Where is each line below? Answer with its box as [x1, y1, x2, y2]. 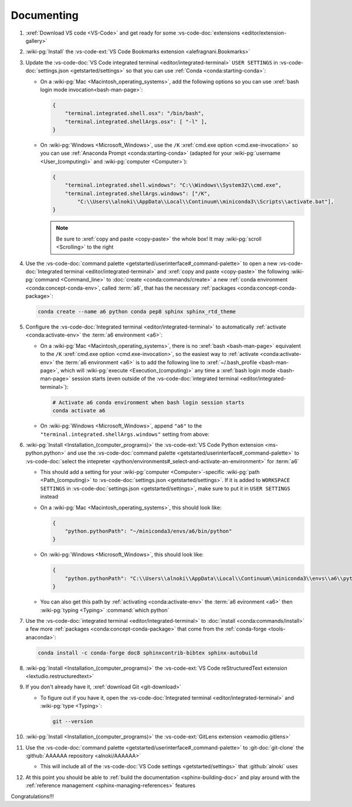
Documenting [11, 9, 79, 22]
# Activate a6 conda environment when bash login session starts [52, 399, 245, 406]
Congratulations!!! [11, 792, 54, 800]
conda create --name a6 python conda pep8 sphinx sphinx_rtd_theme [38, 308, 236, 315]
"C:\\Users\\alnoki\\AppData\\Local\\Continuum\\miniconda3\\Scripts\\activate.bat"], [77, 198, 334, 205]
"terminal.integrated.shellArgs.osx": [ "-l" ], [65, 118, 208, 125]
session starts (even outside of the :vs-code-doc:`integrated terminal [71, 375, 239, 382]
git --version [52, 718, 93, 725]
